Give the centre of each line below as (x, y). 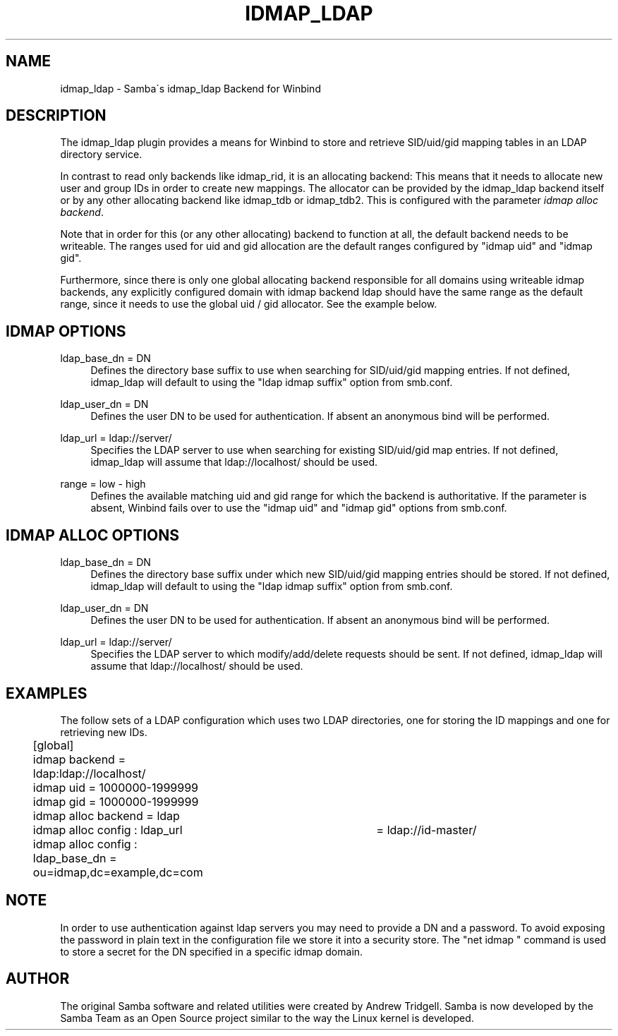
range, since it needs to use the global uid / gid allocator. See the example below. (249, 304)
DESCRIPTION (56, 116)
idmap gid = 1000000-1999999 (116, 801)
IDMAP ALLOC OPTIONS (93, 535)
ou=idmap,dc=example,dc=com (118, 872)
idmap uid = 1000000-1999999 (115, 787)
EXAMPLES (47, 693)
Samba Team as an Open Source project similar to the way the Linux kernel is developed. (267, 1018)
